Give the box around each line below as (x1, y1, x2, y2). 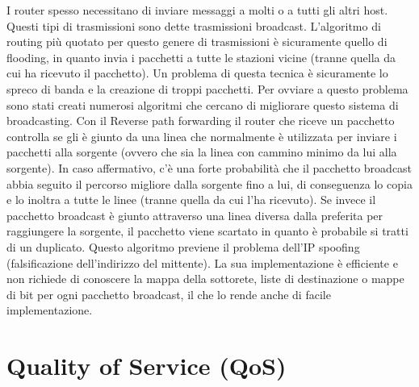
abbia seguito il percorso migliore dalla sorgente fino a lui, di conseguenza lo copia (6, 175, 413, 192)
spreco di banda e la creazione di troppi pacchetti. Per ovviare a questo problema (6, 80, 409, 97)
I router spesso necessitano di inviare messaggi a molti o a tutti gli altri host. (6, 2, 388, 18)
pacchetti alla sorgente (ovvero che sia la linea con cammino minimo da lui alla (6, 144, 397, 160)
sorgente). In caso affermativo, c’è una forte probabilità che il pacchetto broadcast (6, 159, 413, 176)
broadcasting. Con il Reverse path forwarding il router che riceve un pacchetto (6, 112, 395, 129)
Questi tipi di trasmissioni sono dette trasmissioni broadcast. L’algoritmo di (6, 17, 381, 34)
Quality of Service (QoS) (6, 349, 287, 382)
